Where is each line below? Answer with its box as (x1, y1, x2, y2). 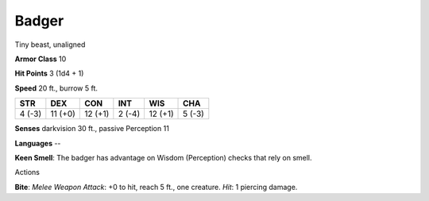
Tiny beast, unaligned (14, 40, 86, 49)
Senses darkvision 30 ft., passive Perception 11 (14, 124, 170, 133)
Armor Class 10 (14, 54, 67, 64)
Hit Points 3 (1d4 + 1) (14, 68, 84, 79)
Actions (14, 168, 40, 177)
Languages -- (14, 138, 61, 148)
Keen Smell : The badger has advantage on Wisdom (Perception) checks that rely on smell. (14, 153, 313, 162)
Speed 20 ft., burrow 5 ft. (14, 83, 99, 93)
